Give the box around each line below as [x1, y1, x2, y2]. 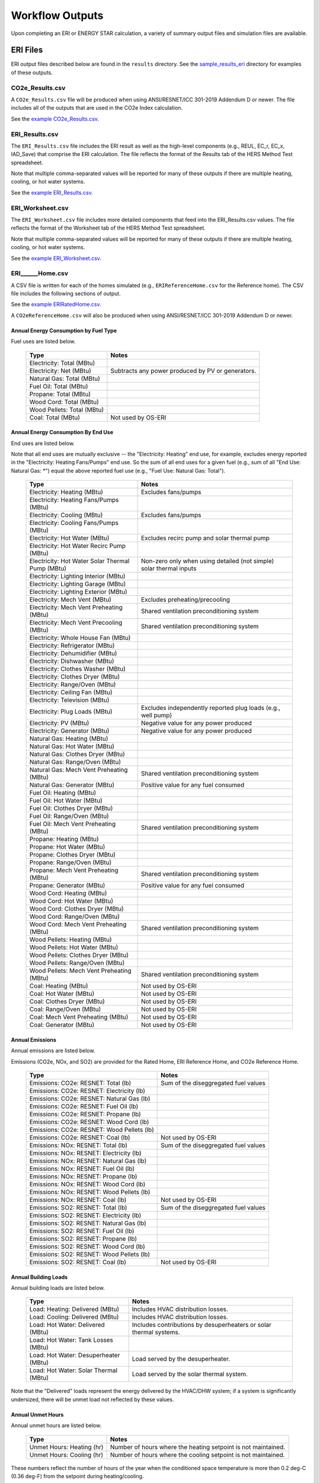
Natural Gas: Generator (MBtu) [29, 781, 115, 789]
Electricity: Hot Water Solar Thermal [29, 557, 130, 565]
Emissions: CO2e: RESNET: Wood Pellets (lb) [29, 1126, 154, 1134]
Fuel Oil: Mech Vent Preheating [29, 820, 116, 828]
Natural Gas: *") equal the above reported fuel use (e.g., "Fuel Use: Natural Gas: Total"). [11, 467, 225, 474]
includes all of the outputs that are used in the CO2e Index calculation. [11, 104, 183, 112]
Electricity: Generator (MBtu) [29, 727, 110, 735]
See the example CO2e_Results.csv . [11, 115, 100, 122]
